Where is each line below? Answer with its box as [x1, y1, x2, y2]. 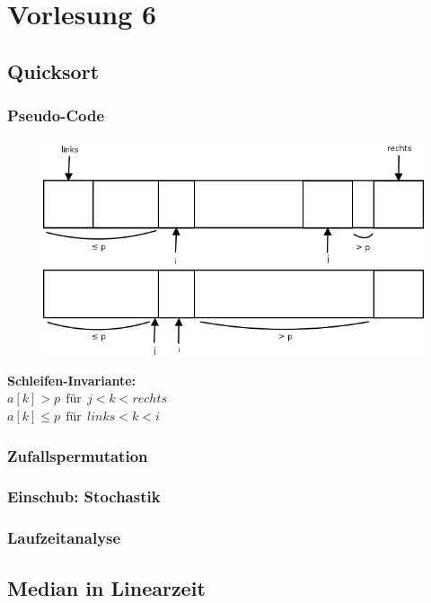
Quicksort [7, 57, 100, 84]
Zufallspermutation [7, 444, 148, 466]
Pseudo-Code [7, 104, 105, 127]
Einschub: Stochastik [7, 485, 161, 508]
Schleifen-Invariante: [7, 370, 136, 389]
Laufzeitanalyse [7, 527, 121, 549]
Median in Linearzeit [7, 573, 206, 601]
